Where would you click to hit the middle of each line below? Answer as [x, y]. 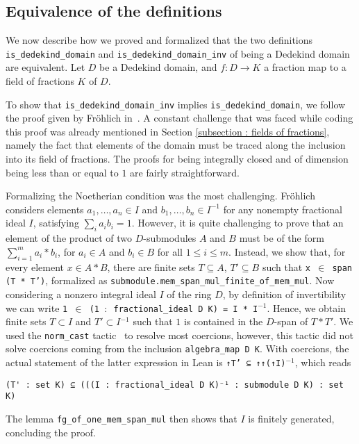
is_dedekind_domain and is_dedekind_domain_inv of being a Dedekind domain [178, 53]
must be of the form [282, 238]
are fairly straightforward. [185, 172]
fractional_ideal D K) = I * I [186, 309]
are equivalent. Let [45, 67]
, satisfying [56, 223]
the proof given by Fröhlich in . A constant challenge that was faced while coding [179, 118]
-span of [291, 321]
